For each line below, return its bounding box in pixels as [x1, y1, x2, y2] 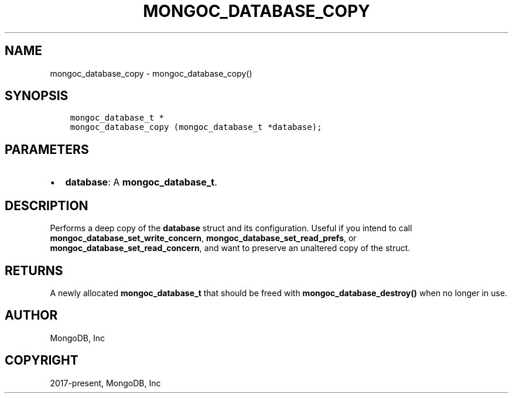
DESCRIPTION [5, 198, 88, 213]
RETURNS [5, 263, 63, 278]
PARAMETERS [5, 142, 89, 157]
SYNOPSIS [5, 88, 69, 104]
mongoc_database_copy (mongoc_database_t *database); [70, 122, 322, 132]
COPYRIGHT [5, 353, 78, 368]
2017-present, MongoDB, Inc [50, 378, 161, 388]
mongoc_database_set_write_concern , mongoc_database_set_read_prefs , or [50, 233, 357, 243]
